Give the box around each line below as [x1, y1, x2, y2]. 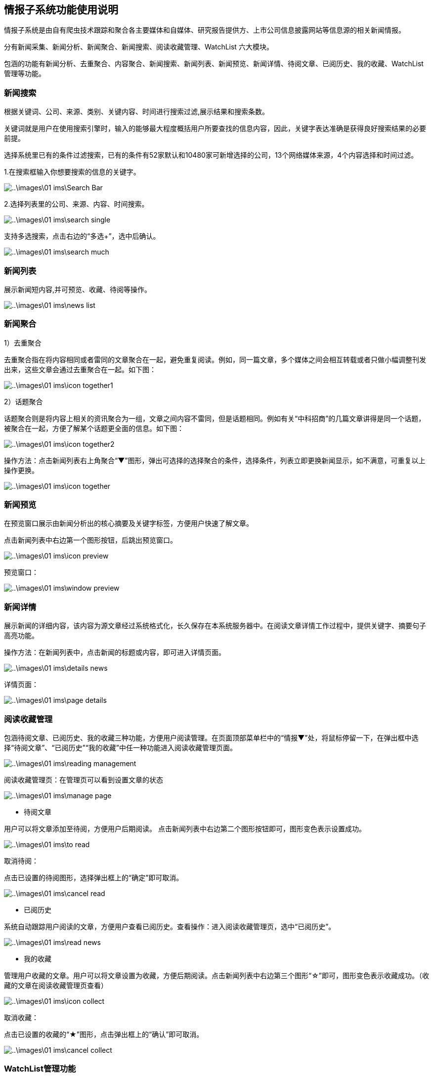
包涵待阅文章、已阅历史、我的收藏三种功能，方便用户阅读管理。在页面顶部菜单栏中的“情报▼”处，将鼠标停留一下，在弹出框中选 [4, 733, 419, 742]
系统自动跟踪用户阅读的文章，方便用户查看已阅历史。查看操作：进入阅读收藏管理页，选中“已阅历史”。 [4, 922, 336, 931]
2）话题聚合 [4, 397, 43, 406]
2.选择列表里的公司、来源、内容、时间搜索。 [4, 200, 149, 209]
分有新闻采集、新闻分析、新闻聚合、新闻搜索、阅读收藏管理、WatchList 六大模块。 [4, 43, 273, 51]
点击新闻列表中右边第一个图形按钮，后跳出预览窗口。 [4, 536, 177, 545]
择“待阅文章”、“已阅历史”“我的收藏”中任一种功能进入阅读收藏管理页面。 [4, 743, 237, 752]
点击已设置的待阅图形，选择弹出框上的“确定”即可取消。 [4, 873, 183, 882]
